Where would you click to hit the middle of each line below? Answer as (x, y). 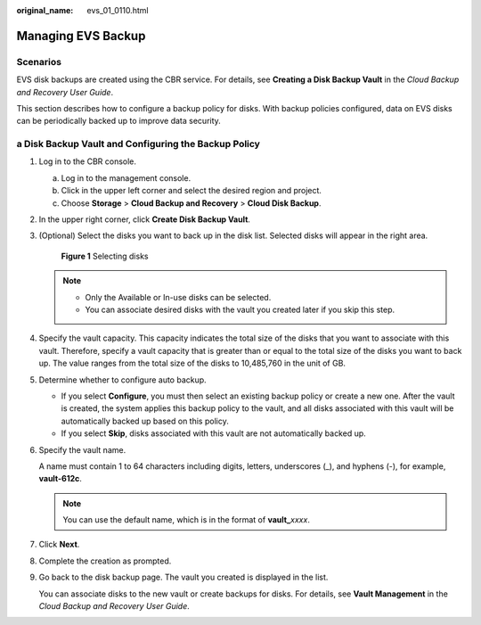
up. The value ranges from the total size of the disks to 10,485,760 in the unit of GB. (192, 363)
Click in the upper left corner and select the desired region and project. (192, 191)
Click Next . (59, 545)
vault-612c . (60, 479)
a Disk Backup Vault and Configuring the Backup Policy (138, 144)
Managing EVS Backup (81, 36)
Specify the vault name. (82, 449)
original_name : (45, 10)
